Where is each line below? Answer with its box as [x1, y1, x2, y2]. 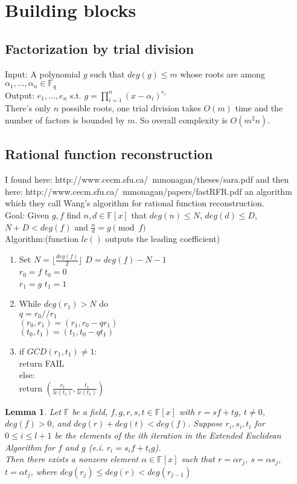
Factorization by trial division [5, 39, 194, 57]
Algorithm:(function [5, 232, 79, 245]
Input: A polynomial [5, 67, 81, 80]
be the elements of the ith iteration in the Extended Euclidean [54, 428, 281, 441]
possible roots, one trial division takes [61, 102, 201, 114]
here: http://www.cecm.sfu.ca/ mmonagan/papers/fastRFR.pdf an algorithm [5, 185, 292, 197]
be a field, [72, 405, 108, 417]
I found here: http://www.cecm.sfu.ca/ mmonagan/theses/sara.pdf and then [5, 173, 289, 186]
